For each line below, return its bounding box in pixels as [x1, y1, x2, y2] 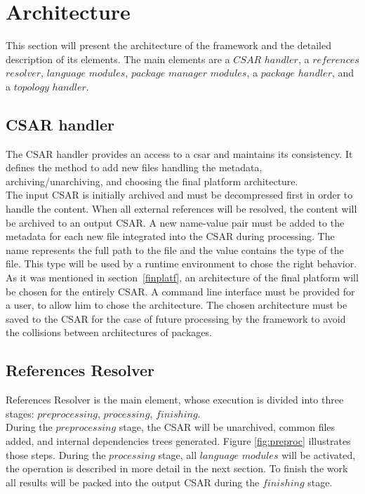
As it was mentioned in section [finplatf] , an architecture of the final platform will [6, 270, 359, 285]
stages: [6, 406, 34, 420]
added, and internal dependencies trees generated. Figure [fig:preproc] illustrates [6, 434, 351, 448]
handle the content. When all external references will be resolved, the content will [6, 201, 357, 216]
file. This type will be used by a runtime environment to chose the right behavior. [6, 256, 357, 271]
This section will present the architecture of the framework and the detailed [6, 38, 331, 53]
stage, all [158, 447, 197, 462]
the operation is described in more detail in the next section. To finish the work [6, 461, 348, 476]
